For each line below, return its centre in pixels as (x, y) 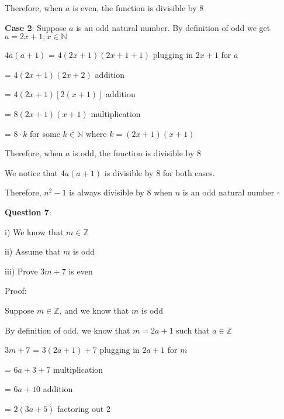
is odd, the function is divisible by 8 (136, 153)
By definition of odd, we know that (67, 330)
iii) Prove (21, 271)
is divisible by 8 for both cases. (160, 172)
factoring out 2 (84, 408)
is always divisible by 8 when (121, 192)
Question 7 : (28, 212)
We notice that (31, 172)
